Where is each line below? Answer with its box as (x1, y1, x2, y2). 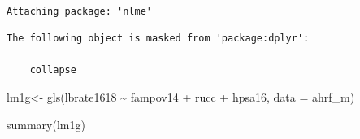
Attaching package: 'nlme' (7, 5, 152, 17)
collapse (29, 64, 76, 76)
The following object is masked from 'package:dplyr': (7, 33, 310, 45)
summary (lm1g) (7, 115, 85, 132)
